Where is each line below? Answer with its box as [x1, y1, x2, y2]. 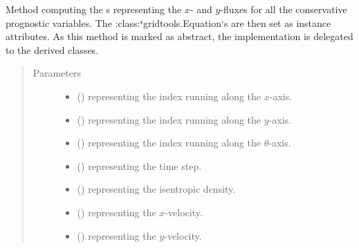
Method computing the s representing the [6, 2, 182, 16]
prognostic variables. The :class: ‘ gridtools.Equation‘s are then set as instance [6, 15, 331, 30]
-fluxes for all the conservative [220, 2, 347, 16]
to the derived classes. [6, 42, 99, 57]
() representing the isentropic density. [77, 182, 236, 196]
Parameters [33, 66, 81, 80]
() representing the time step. [77, 158, 202, 173]
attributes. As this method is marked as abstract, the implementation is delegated [6, 29, 353, 44]
